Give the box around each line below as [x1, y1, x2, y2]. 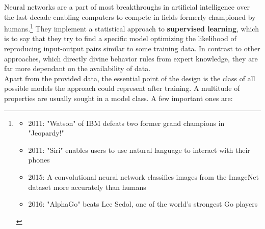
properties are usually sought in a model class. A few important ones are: [4, 93, 233, 103]
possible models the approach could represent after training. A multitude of [4, 83, 240, 93]
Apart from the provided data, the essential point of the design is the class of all [4, 73, 255, 83]
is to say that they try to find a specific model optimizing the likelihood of [4, 33, 236, 44]
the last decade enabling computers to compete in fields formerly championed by [4, 11, 256, 22]
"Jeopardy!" [28, 127, 64, 138]
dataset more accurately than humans [28, 181, 146, 192]
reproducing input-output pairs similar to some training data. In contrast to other [4, 43, 260, 54]
